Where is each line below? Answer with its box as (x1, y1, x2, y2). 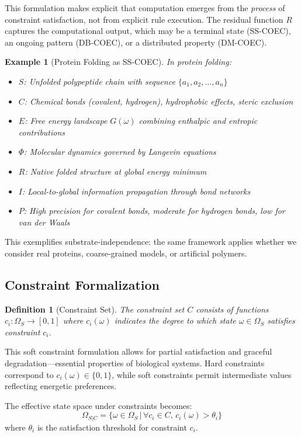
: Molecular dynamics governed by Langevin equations (24, 145, 216, 158)
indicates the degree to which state (114, 314, 236, 327)
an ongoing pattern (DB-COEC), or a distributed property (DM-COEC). (5, 36, 267, 48)
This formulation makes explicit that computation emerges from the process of (5, 2, 285, 13)
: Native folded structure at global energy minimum (25, 165, 207, 177)
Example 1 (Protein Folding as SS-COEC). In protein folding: (5, 56, 231, 68)
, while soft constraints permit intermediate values (112, 368, 292, 380)
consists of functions (196, 303, 269, 315)
